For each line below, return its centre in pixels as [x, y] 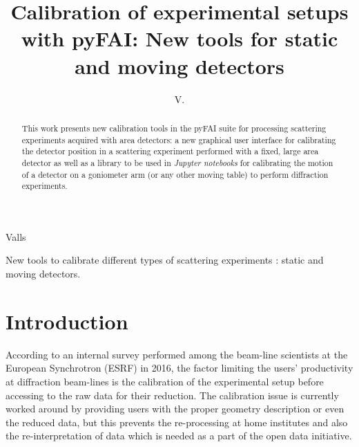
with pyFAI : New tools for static [179, 38]
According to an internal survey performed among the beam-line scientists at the [177, 354]
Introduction [67, 321]
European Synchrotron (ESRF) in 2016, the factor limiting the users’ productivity [179, 368]
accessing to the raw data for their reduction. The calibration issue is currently [172, 395]
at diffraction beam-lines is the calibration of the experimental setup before [165, 381]
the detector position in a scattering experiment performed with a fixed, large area [170, 151]
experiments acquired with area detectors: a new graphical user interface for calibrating [179, 139]
